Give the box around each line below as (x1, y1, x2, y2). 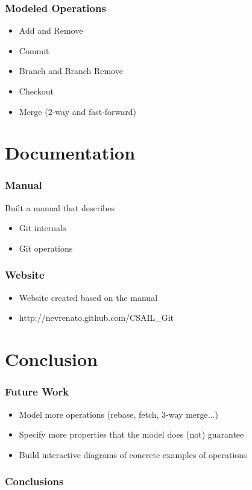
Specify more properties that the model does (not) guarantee (19, 428, 244, 441)
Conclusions (5, 474, 64, 489)
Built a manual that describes (5, 201, 115, 214)
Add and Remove (19, 24, 83, 37)
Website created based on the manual (19, 291, 158, 303)
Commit (19, 44, 49, 57)
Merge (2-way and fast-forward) (19, 105, 137, 117)
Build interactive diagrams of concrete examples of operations (19, 448, 247, 461)
